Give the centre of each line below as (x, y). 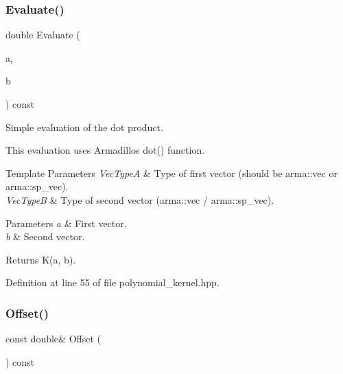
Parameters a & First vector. (66, 223)
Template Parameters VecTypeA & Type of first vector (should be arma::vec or (171, 173)
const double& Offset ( (53, 339)
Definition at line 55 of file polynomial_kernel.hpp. (113, 282)
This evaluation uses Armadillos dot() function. (105, 150)
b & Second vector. (45, 236)
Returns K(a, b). (41, 259)
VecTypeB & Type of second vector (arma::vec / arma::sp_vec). (140, 199)
